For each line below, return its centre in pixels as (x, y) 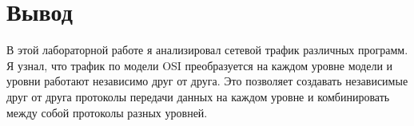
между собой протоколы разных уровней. (107, 112)
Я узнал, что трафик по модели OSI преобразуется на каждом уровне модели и (200, 65)
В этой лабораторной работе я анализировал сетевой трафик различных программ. (207, 50)
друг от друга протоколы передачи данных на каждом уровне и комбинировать (198, 96)
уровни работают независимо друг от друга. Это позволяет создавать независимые (207, 81)
